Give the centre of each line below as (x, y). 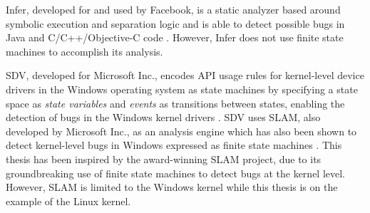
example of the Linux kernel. (68, 201)
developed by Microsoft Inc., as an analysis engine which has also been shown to (181, 131)
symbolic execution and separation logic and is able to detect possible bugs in (175, 23)
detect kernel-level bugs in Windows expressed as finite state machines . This (174, 145)
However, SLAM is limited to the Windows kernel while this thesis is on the (172, 187)
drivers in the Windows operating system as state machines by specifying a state (182, 89)
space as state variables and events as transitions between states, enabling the (175, 103)
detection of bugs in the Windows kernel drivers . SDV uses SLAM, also (163, 117)
